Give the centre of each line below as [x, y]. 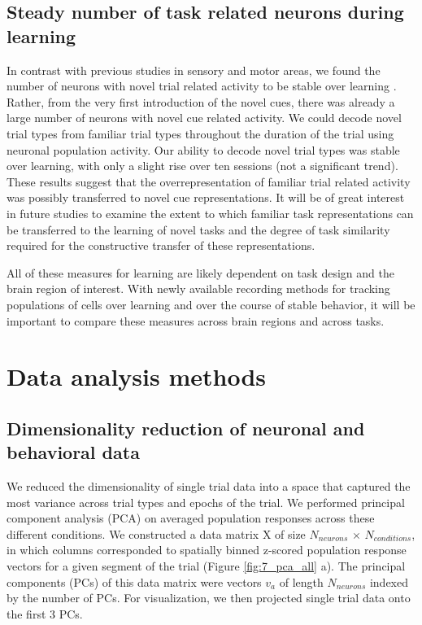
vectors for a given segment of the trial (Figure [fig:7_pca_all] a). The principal [206, 566]
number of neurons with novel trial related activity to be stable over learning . [202, 86]
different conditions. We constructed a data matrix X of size [156, 533]
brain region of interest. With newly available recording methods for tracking [198, 288]
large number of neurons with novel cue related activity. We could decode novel [204, 118]
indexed [389, 581]
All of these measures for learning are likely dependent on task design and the [200, 272]
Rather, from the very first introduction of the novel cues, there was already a [201, 101]
